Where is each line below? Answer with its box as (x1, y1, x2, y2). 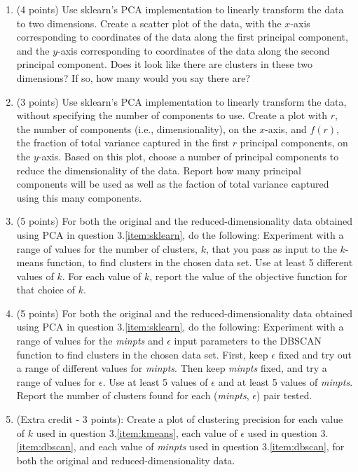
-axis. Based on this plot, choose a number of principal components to (38, 148, 339, 163)
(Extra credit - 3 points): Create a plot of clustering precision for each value (16, 412, 343, 426)
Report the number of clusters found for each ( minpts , (16, 388, 249, 403)
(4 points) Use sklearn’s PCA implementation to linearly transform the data (16, 2, 344, 16)
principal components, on (240, 135, 348, 150)
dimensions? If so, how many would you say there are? (16, 70, 251, 85)
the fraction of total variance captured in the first (16, 135, 229, 150)
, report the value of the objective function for (149, 268, 347, 283)
